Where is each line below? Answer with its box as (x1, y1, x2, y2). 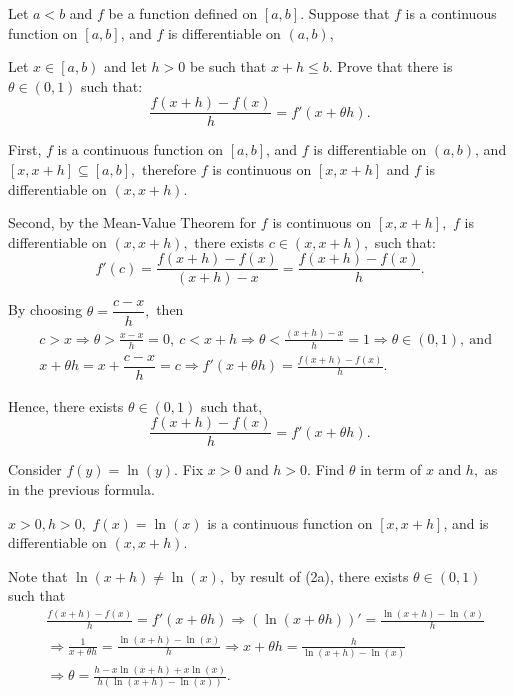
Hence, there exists (8, 395, 124, 416)
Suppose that (308, 3, 390, 23)
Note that (8, 565, 68, 586)
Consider (8, 459, 62, 480)
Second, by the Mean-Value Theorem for (8, 212, 257, 233)
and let (104, 56, 147, 77)
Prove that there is (337, 56, 453, 77)
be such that (189, 56, 267, 77)
